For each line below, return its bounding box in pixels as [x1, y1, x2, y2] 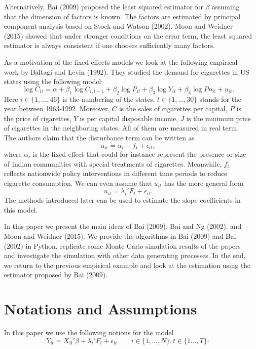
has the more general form [164, 177, 244, 188]
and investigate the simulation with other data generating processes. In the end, [4, 250, 246, 261]
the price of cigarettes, [4, 113, 72, 123]
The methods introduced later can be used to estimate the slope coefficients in [4, 195, 241, 205]
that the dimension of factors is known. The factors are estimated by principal [4, 11, 241, 21]
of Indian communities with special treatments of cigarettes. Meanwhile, [4, 158, 222, 169]
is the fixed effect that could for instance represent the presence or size [33, 148, 246, 159]
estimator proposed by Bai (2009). [4, 269, 108, 280]
